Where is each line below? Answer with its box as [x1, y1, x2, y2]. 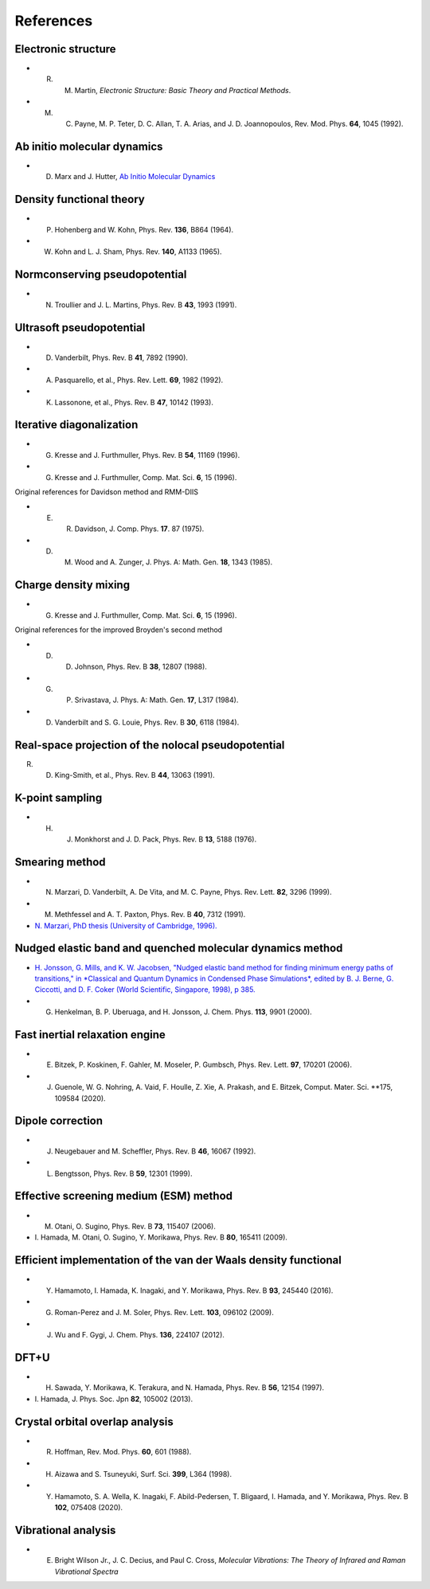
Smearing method [14, 855, 107, 869]
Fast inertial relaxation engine [14, 1028, 166, 1041]
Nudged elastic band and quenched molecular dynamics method [14, 942, 343, 955]
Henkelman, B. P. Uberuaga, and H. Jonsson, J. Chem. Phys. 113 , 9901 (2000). [54, 1007, 312, 1017]
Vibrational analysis [14, 1523, 116, 1536]
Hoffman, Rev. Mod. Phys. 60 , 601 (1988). [54, 1447, 192, 1457]
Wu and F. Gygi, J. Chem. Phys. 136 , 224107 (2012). [54, 1330, 225, 1340]
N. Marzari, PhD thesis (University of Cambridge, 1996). [34, 920, 218, 931]
